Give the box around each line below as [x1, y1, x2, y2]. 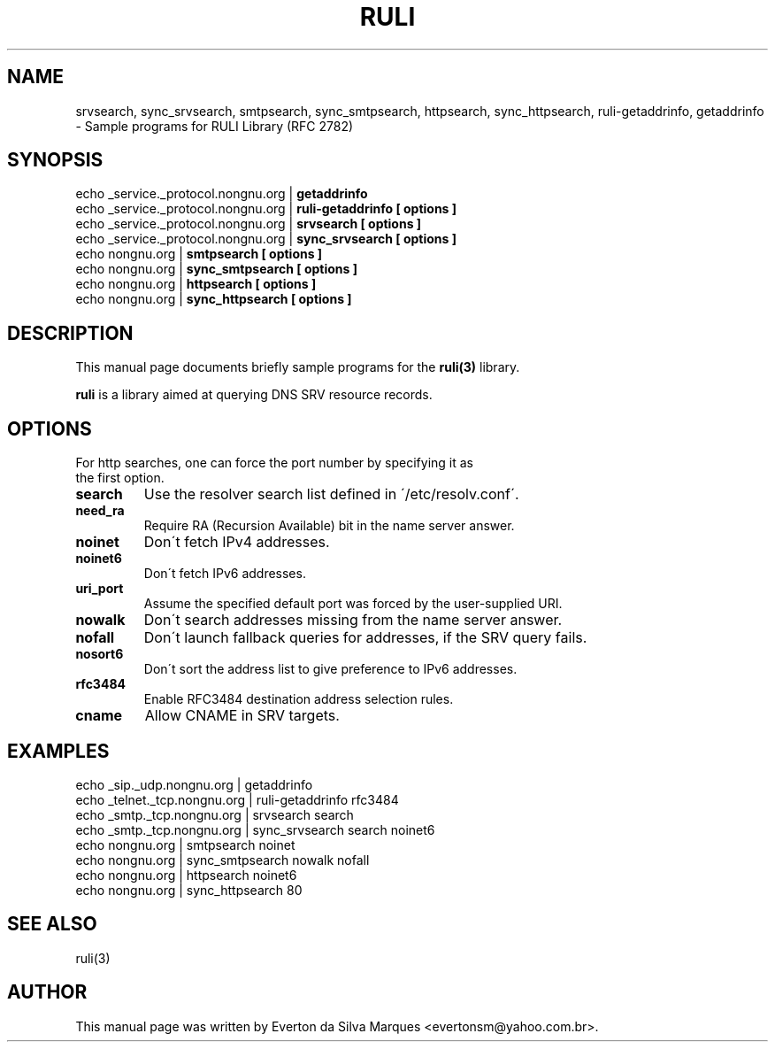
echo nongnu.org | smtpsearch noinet [75, 837, 295, 852]
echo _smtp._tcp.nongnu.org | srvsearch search [75, 806, 354, 822]
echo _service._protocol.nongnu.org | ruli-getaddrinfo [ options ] [75, 201, 457, 217]
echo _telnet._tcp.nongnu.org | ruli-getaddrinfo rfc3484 [75, 791, 399, 807]
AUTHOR [7, 981, 88, 1004]
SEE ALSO [7, 913, 97, 936]
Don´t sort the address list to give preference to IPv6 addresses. [143, 661, 518, 677]
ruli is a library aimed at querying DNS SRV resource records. [75, 387, 433, 403]
